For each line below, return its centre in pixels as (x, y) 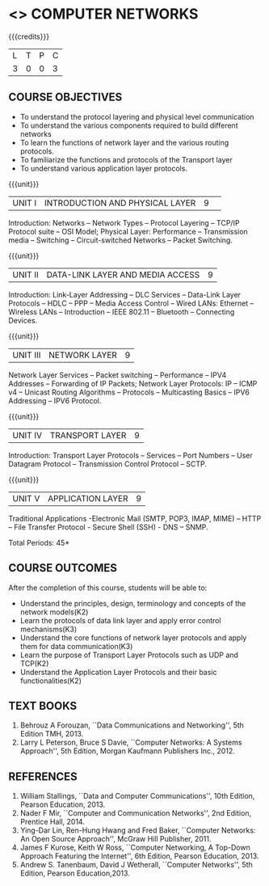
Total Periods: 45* (39, 542)
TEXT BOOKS (43, 705)
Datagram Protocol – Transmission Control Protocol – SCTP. (108, 464)
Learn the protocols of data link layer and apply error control (120, 620)
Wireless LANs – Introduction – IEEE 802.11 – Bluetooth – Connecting (122, 311)
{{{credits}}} (29, 36)
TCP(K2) (34, 663)
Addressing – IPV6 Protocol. (55, 400)
